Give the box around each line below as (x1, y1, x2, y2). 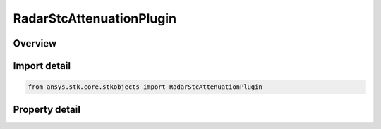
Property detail (13, 103, 81, 116)
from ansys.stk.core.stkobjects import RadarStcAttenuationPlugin (28, 83, 262, 91)
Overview (13, 37, 57, 49)
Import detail (13, 60, 71, 72)
